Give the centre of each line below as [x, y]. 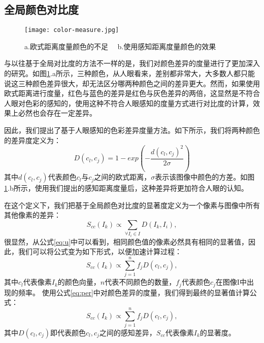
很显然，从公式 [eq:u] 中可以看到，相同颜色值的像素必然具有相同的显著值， [126, 241]
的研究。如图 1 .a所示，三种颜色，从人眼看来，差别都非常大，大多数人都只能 [129, 73]
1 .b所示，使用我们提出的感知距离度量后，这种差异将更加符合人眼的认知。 [126, 188]
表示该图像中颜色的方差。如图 [205, 177]
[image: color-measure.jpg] [72, 30]
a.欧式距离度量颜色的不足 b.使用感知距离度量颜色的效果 [120, 46]
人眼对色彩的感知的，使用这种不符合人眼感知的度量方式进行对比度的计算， [128, 103]
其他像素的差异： [32, 215]
